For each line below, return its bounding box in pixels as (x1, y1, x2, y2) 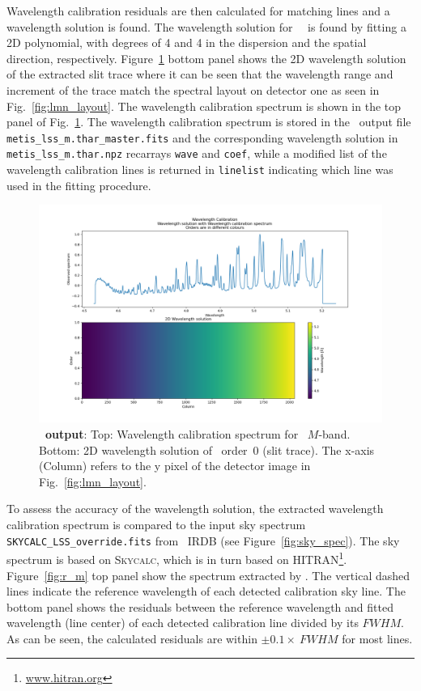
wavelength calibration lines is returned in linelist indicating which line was (6, 161, 393, 178)
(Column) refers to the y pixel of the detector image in (39, 457, 311, 474)
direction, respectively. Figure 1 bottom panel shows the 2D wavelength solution (6, 49, 406, 66)
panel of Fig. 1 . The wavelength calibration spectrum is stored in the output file (6, 113, 411, 130)
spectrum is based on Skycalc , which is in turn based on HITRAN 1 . (6, 549, 347, 567)
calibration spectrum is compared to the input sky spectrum (6, 516, 306, 533)
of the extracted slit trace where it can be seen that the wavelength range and (6, 66, 393, 83)
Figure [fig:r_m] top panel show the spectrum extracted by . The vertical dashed (6, 566, 410, 583)
